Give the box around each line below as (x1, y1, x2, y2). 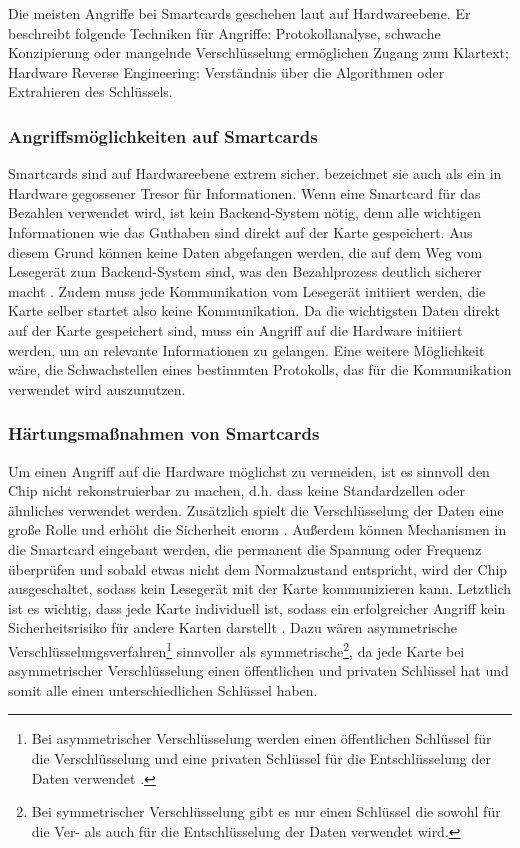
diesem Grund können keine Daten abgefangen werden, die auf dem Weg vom (8, 241, 483, 262)
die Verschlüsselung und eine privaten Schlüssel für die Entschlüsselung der (31, 747, 491, 768)
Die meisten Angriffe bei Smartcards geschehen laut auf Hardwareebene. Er (8, 3, 471, 23)
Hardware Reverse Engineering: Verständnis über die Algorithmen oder (8, 61, 445, 82)
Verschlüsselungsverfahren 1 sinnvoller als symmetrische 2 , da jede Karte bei (8, 637, 465, 661)
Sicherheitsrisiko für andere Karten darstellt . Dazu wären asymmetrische (8, 617, 457, 638)
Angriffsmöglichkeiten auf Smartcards (8, 123, 318, 148)
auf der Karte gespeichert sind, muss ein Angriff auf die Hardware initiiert (8, 319, 463, 340)
